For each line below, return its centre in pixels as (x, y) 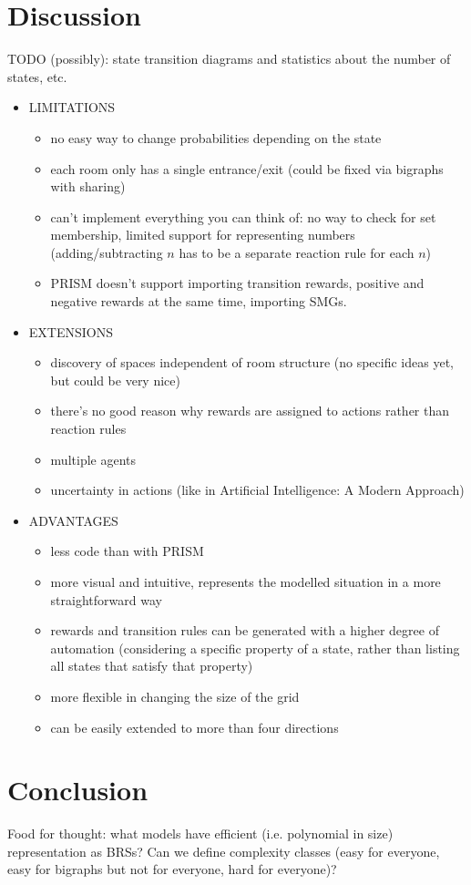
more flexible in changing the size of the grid (175, 696)
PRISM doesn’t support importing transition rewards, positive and (237, 283)
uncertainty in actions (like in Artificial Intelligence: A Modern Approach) (257, 490)
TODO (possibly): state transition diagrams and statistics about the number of (229, 59)
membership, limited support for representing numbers (203, 235)
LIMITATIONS (72, 107)
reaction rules (88, 429)
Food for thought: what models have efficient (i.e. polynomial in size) (200, 834)
